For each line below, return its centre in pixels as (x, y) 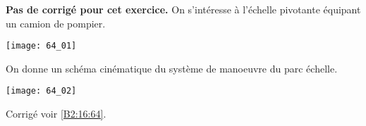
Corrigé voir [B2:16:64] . (56, 114)
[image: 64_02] (41, 91)
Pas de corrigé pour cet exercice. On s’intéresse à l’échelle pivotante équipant (183, 9)
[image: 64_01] (41, 46)
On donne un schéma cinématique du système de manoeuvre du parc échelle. (172, 68)
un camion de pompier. (56, 23)
